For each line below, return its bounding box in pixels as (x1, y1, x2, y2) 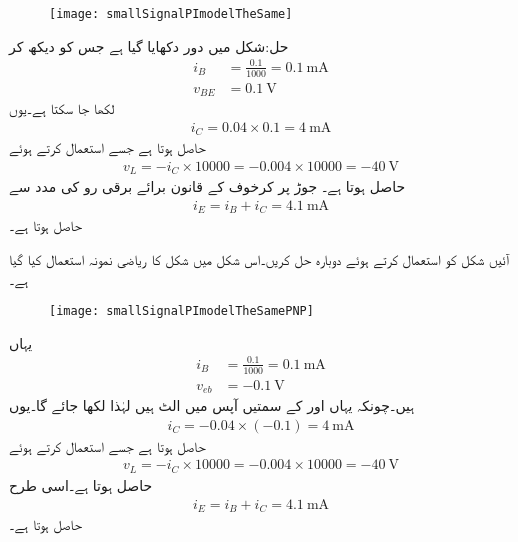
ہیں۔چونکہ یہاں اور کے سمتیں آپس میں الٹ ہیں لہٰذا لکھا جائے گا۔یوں (9, 395, 415, 416)
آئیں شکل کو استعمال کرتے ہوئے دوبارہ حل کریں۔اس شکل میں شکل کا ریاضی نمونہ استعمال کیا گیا (9, 248, 510, 269)
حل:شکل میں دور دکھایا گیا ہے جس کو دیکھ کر (9, 35, 289, 56)
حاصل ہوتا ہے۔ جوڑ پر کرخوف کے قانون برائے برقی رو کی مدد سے (9, 176, 406, 197)
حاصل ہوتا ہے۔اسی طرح (9, 474, 153, 495)
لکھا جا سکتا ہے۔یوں (9, 98, 115, 119)
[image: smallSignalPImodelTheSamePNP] (49, 304, 314, 319)
